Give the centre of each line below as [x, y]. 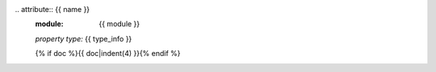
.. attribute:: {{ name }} [52, 9]
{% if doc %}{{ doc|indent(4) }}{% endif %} [108, 54]
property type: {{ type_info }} [84, 38]
